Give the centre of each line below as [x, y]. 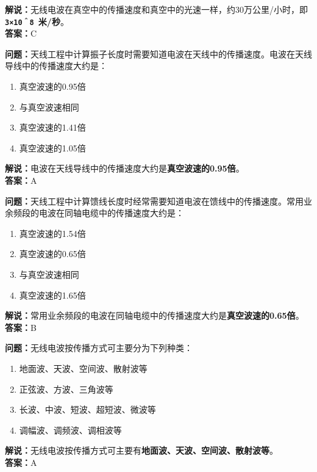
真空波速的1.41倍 [52, 127]
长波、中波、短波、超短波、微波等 [87, 409]
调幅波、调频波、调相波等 [70, 430]
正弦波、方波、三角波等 [66, 389]
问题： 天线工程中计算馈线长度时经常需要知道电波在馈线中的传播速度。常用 [154, 201]
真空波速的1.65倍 [52, 295]
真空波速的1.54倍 [52, 233]
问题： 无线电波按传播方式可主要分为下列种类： [99, 348]
